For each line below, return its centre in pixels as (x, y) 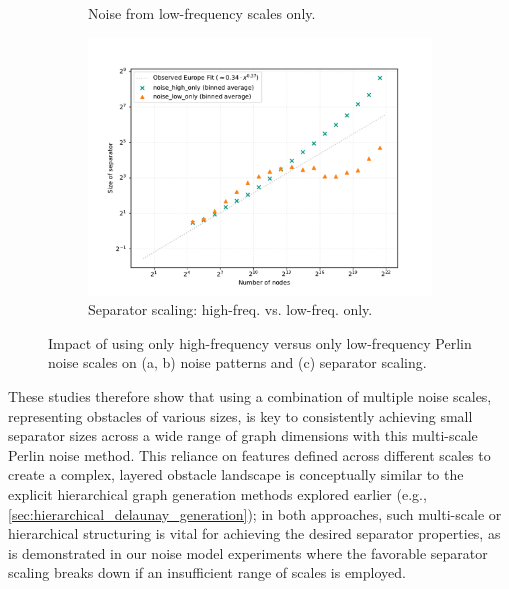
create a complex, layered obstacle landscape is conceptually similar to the (236, 474)
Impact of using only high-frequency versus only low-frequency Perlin (260, 342)
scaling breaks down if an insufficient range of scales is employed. (207, 572)
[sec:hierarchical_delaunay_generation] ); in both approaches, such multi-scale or (255, 513)
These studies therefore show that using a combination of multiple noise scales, (250, 395)
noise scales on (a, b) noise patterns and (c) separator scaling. (237, 362)
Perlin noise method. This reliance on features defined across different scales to (249, 454)
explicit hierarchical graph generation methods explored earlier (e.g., (217, 493)
